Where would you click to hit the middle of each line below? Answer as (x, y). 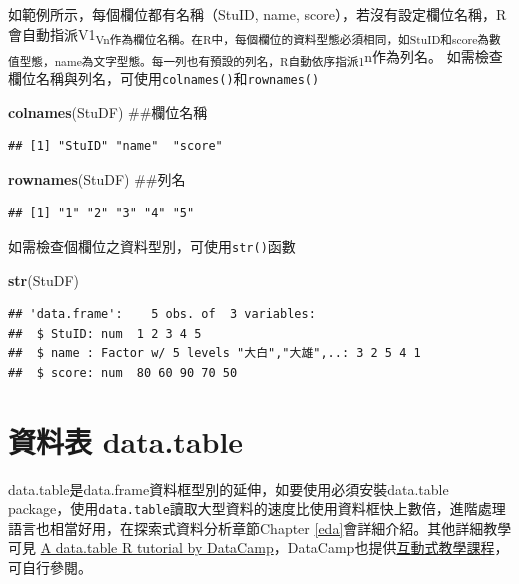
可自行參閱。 (50, 567)
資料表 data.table (126, 440)
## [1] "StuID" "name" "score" (115, 146)
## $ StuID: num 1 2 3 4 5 (105, 333)
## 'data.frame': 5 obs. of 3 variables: (162, 314)
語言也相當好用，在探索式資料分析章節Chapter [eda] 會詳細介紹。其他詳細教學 (260, 527)
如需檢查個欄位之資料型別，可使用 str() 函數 (152, 245)
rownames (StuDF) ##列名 (97, 178)
